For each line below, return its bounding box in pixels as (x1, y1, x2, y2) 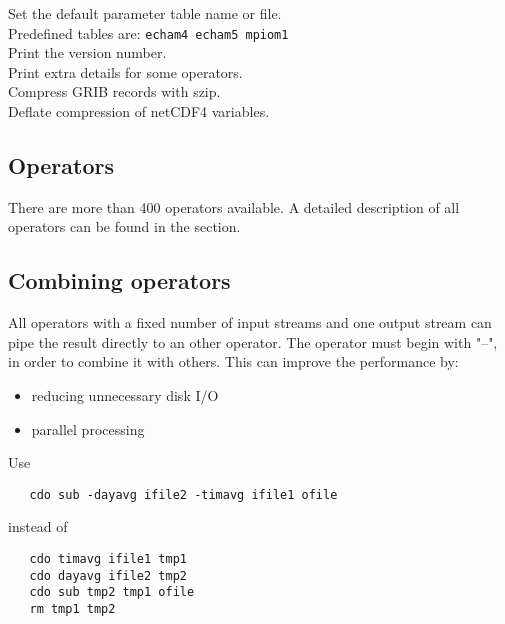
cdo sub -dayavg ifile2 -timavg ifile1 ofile (29, 487, 338, 502)
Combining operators (8, 265, 231, 296)
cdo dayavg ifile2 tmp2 (29, 568, 187, 583)
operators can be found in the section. (8, 216, 241, 237)
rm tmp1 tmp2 (29, 602, 116, 616)
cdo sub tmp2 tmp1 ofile (29, 585, 195, 600)
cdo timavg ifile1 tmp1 (29, 552, 187, 567)
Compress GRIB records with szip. (8, 81, 221, 102)
